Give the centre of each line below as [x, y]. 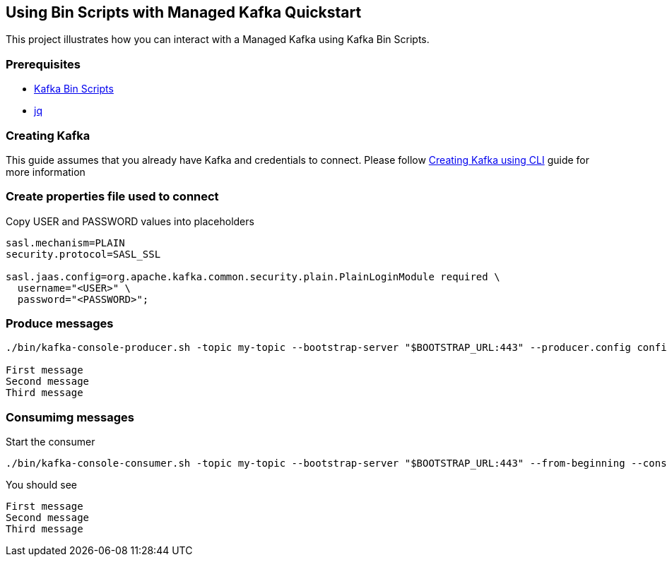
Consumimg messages [70, 417]
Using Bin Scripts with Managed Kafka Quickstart [184, 12]
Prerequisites [43, 64]
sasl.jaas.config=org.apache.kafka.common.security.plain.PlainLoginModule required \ [253, 276]
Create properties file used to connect [112, 197]
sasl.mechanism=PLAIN [65, 243]
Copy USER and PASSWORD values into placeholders [130, 221]
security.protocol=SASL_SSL [83, 254]
